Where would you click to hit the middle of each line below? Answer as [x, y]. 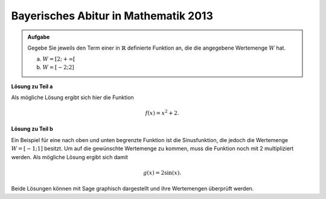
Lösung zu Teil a [32, 86]
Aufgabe [39, 37]
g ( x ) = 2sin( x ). [162, 173]
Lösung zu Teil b [32, 129]
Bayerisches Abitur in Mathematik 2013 [112, 16]
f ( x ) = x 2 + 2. [162, 113]
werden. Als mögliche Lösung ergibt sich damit [69, 157]
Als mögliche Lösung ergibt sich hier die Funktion [72, 97]
